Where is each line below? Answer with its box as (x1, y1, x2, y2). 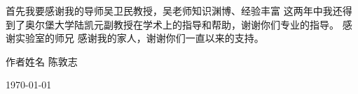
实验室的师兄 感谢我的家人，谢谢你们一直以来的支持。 (15, 31, 264, 45)
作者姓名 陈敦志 (6, 54, 78, 68)
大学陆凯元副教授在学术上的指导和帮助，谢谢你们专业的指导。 (54, 17, 339, 31)
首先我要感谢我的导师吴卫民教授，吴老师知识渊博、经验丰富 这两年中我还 (6, 3, 343, 17)
